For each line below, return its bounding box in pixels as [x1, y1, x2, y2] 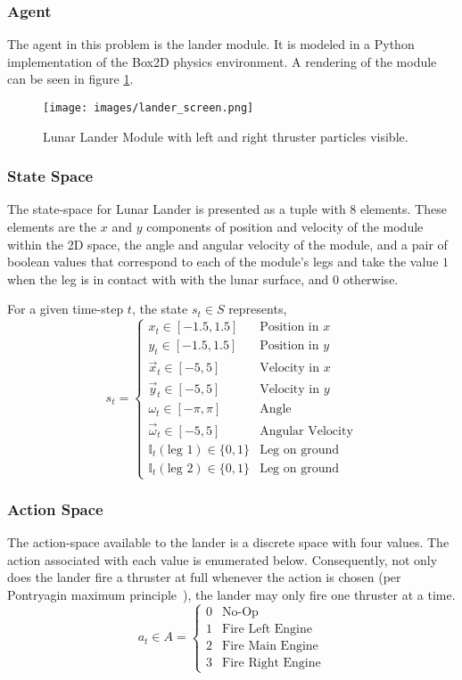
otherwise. [342, 269, 399, 288]
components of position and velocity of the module [146, 217, 424, 236]
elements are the [7, 217, 97, 236]
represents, [228, 299, 287, 318]
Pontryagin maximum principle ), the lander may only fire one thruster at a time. [7, 586, 456, 604]
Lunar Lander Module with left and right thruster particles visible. [43, 127, 408, 145]
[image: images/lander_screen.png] [43, 102, 254, 114]
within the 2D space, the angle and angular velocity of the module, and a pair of [7, 234, 448, 253]
